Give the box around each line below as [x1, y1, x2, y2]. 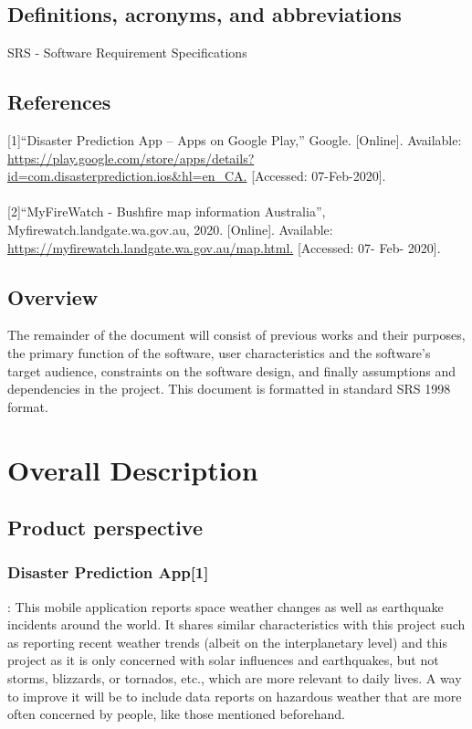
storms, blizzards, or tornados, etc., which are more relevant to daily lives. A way [7, 669, 462, 688]
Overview [7, 282, 99, 311]
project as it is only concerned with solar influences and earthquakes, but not [7, 650, 439, 670]
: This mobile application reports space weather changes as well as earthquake [7, 597, 444, 616]
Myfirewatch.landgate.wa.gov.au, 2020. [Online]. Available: [7, 219, 333, 238]
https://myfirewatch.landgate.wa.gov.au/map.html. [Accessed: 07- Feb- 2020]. [7, 238, 441, 257]
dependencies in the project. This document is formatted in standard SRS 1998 [7, 379, 451, 398]
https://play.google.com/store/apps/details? [7, 148, 255, 167]
